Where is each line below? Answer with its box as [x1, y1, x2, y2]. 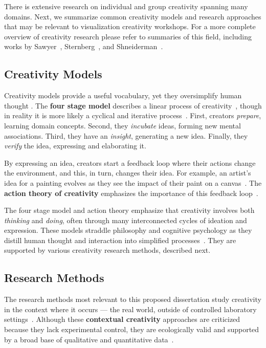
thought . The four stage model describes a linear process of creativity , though [4, 100, 262, 111]
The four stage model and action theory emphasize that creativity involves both [4, 205, 255, 215]
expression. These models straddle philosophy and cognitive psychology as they [4, 225, 252, 235]
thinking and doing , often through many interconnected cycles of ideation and [4, 214, 247, 225]
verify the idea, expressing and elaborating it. [4, 140, 146, 151]
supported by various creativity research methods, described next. [4, 245, 211, 255]
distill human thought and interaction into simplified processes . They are [4, 234, 236, 245]
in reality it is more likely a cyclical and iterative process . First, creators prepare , [4, 110, 261, 121]
